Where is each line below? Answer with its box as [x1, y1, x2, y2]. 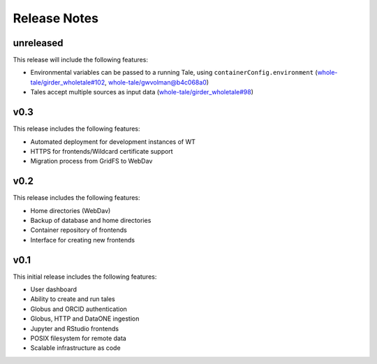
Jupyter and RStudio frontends [30, 324, 119, 333]
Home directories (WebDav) [30, 206, 111, 214]
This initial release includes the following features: [13, 272, 157, 281]
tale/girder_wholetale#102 [30, 78, 105, 87]
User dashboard [30, 285, 77, 293]
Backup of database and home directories [30, 217, 151, 224]
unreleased [13, 37, 64, 49]
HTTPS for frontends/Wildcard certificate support [30, 147, 174, 155]
